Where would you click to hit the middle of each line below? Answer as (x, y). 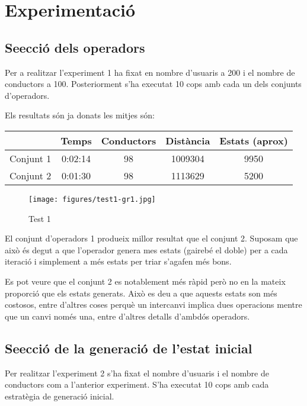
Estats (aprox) (254, 140)
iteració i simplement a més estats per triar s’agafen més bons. (118, 261)
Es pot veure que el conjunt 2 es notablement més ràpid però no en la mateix (145, 281)
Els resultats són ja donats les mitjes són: (80, 115)
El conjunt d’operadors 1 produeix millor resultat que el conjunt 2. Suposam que (151, 238)
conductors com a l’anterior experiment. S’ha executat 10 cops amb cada (137, 384)
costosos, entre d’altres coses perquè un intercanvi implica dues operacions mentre (153, 304)
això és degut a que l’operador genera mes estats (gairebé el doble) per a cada (146, 249)
